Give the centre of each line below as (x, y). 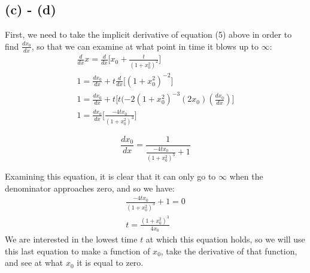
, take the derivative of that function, (229, 251)
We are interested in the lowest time (71, 239)
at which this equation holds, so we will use (225, 239)
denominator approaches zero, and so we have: (90, 188)
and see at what (34, 263)
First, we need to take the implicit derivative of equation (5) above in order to (148, 34)
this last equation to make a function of (77, 251)
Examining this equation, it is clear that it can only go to (110, 176)
